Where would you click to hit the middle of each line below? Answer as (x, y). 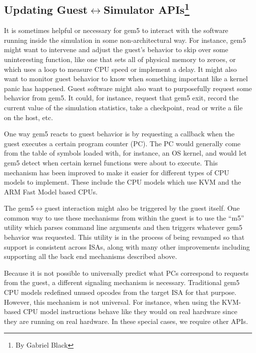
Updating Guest (46, 10)
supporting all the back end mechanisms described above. (91, 256)
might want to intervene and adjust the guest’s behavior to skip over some (116, 49)
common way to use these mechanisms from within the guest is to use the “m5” (124, 217)
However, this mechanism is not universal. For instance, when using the (112, 302)
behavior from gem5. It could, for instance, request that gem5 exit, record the (121, 98)
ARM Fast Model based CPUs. (51, 191)
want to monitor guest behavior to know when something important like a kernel (126, 79)
